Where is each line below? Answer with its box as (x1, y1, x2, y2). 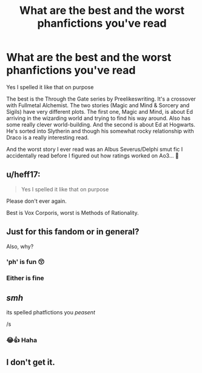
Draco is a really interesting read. (6, 134, 89, 141)
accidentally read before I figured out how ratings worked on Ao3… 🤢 (6, 152, 179, 159)
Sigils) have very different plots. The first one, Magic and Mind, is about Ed (6, 108, 193, 115)
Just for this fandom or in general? (6, 226, 140, 237)
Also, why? (6, 243, 34, 250)
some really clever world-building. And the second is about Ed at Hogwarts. (6, 120, 195, 128)
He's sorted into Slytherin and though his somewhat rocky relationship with (6, 127, 194, 134)
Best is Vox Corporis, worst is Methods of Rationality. (6, 209, 139, 216)
